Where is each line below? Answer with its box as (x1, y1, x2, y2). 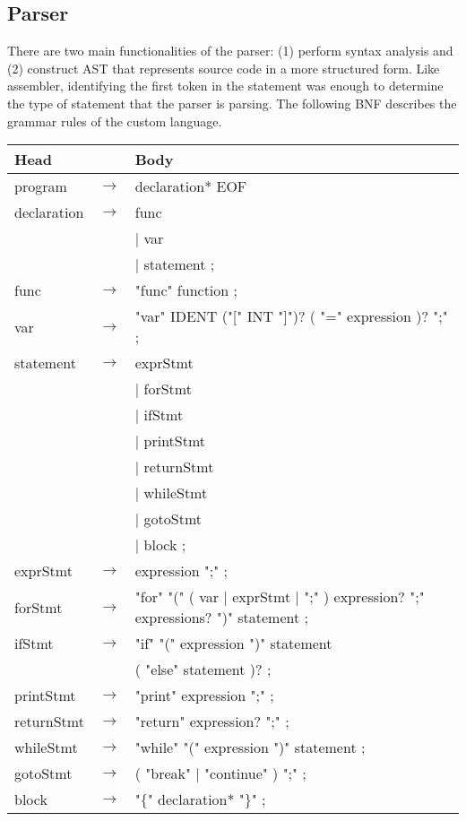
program (14, 176, 67, 197)
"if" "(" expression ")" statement (134, 633, 332, 654)
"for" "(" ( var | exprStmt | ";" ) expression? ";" (134, 586, 425, 608)
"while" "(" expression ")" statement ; (134, 737, 366, 758)
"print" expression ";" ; (134, 685, 274, 706)
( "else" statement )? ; (134, 659, 272, 680)
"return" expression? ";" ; (134, 711, 289, 732)
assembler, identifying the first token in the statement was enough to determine (7, 76, 444, 95)
